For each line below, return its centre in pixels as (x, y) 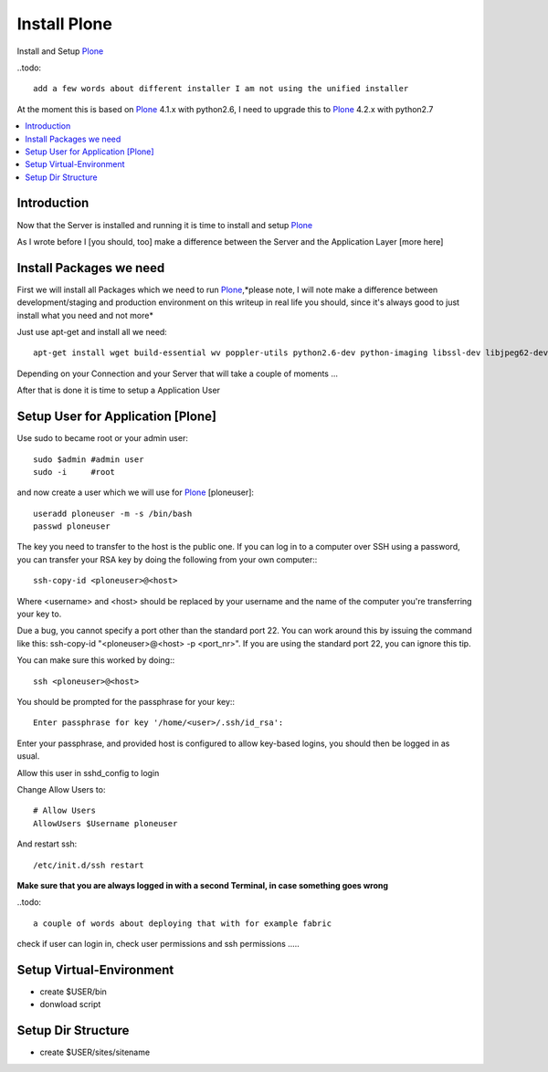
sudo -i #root (74, 472)
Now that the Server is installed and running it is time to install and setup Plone (165, 225)
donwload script (70, 1004)
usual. (28, 756)
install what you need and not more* (85, 315)
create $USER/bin (73, 992)
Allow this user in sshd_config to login (88, 772)
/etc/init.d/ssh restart (89, 865)
